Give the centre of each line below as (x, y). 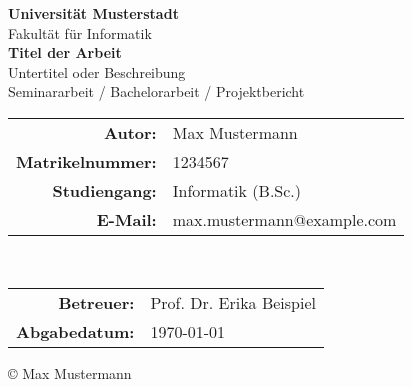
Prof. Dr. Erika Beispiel (233, 302)
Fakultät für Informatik (80, 32)
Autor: (130, 132)
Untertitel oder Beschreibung (97, 71)
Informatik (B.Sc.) (237, 190)
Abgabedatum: (75, 331)
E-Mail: (126, 219)
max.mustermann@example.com (284, 219)
